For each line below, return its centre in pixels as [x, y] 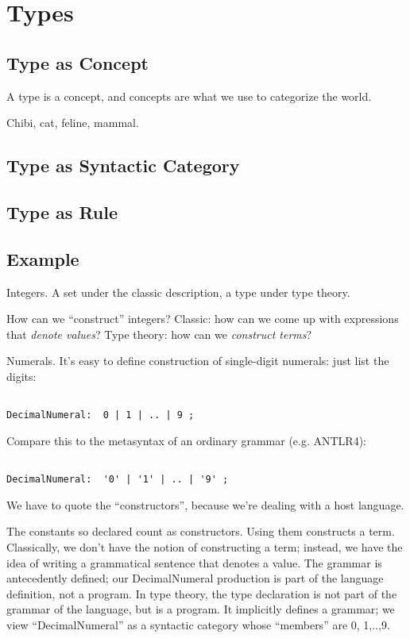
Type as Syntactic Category [123, 165]
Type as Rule [62, 211]
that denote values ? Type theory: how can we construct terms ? [159, 334]
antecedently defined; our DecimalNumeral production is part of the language [195, 578]
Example [43, 258]
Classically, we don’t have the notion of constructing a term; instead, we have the [205, 546]
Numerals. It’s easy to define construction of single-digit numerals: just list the [198, 361]
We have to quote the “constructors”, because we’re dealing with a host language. [205, 504]
